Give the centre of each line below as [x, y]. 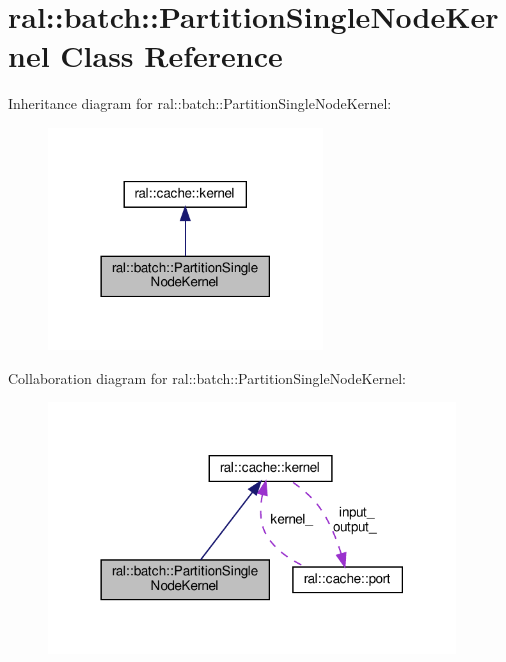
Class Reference [171, 55]
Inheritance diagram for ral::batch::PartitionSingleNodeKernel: [200, 103]
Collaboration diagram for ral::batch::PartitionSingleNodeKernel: [207, 377]
